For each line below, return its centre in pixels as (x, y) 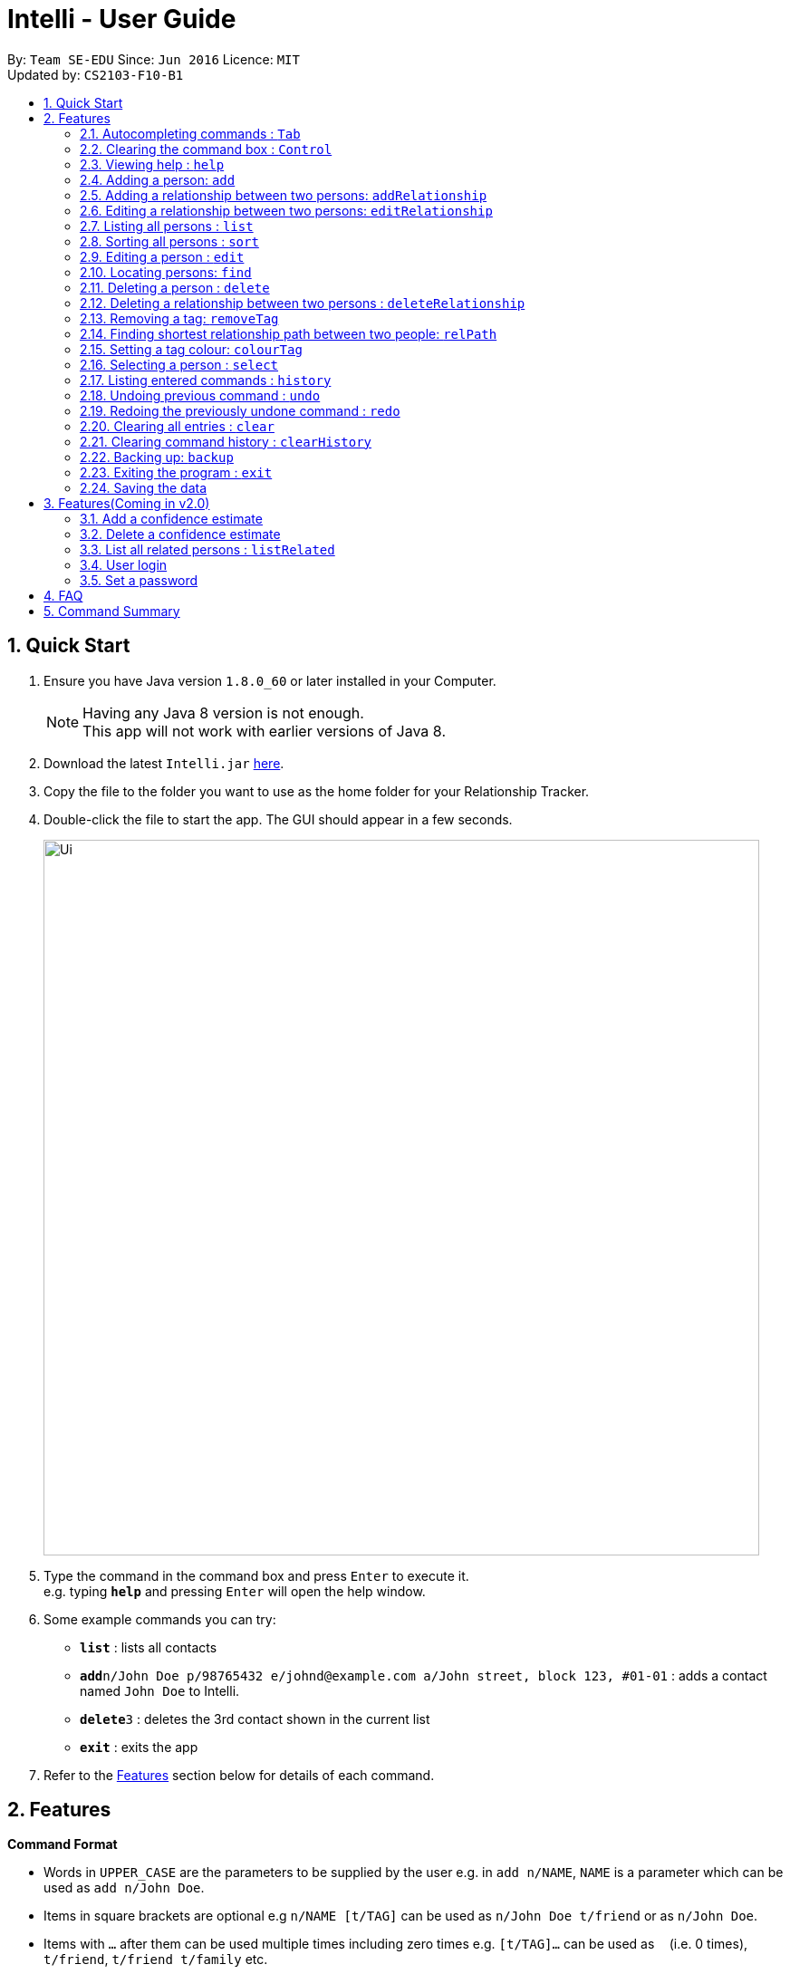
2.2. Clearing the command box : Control (206, 149)
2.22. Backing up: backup (157, 457)
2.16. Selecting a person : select (179, 364)
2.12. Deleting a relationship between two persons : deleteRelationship (303, 303)
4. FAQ (63, 595)
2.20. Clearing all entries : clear (177, 426)
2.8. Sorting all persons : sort (169, 241)
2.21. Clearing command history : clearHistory (226, 441)
